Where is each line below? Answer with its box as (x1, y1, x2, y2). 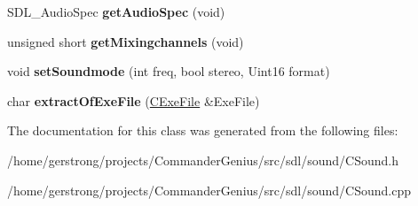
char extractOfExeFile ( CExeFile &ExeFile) (7, 91, 260, 110)
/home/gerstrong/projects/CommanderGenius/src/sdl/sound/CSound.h (7, 150, 399, 169)
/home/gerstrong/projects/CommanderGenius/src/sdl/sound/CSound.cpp (7, 180, 412, 199)
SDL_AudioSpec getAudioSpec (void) (7, 3, 225, 20)
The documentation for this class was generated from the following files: (7, 121, 398, 140)
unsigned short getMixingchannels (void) (7, 32, 244, 50)
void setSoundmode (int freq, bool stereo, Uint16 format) (7, 62, 330, 80)
